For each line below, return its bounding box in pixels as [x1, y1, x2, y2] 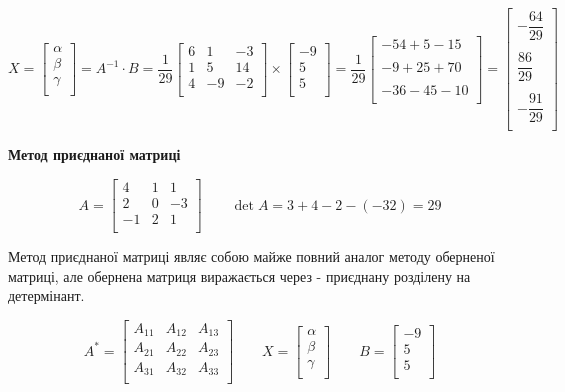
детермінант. [8, 285, 85, 306]
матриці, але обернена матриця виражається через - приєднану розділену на [8, 265, 471, 286]
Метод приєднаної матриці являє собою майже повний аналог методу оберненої [8, 246, 495, 267]
